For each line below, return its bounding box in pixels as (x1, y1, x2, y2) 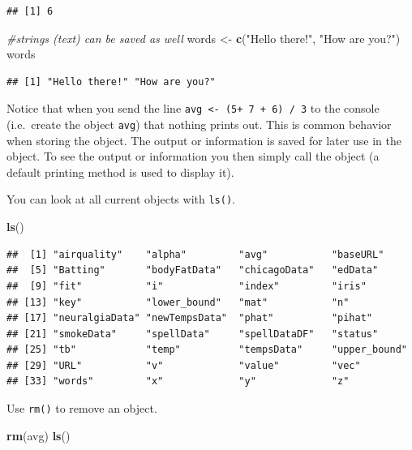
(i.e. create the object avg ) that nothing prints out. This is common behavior (6, 116, 392, 133)
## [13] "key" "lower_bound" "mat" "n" (6, 296, 350, 308)
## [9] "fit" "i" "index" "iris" (6, 280, 367, 292)
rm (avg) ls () (6, 426, 71, 444)
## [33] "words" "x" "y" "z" (6, 375, 350, 388)
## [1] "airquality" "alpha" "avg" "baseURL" (6, 248, 384, 260)
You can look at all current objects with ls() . (6, 191, 235, 208)
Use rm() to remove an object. (6, 400, 157, 417)
